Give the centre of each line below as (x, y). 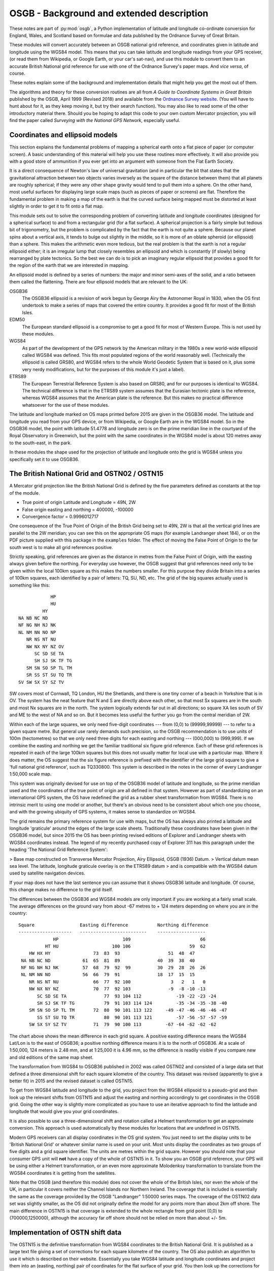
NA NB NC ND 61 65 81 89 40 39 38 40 (108, 960)
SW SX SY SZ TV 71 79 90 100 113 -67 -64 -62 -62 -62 (123, 1025)
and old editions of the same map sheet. (52, 1057)
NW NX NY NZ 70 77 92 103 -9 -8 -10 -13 (117, 989)
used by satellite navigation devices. (47, 873)
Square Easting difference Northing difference (113, 925)
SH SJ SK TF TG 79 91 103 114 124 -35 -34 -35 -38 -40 (132, 1003)
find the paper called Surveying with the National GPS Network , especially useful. (95, 120)
